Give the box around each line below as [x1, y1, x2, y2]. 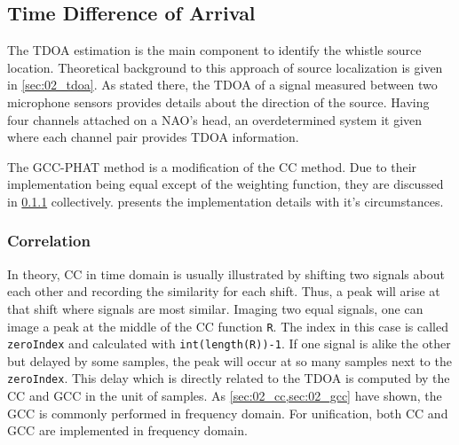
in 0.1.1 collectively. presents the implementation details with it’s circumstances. [7, 191, 444, 210]
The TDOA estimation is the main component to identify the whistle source [7, 41, 422, 59]
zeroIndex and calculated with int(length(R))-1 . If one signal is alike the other [7, 334, 451, 353]
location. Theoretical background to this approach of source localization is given [7, 58, 443, 76]
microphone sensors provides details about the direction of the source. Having [7, 92, 430, 111]
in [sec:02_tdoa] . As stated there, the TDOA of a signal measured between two [7, 75, 438, 94]
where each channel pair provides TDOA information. [7, 128, 299, 146]
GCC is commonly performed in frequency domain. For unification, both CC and [7, 403, 448, 422]
